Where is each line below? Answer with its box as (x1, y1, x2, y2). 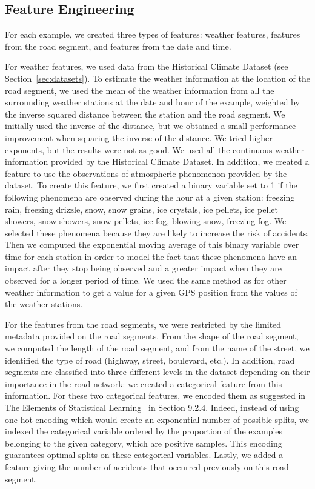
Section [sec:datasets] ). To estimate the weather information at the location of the (5, 72, 310, 84)
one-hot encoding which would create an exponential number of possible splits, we (5, 413, 310, 425)
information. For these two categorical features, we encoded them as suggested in (5, 389, 306, 402)
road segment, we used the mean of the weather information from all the (5, 84, 274, 96)
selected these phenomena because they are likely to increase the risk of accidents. (5, 226, 310, 239)
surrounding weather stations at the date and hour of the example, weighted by (5, 96, 300, 108)
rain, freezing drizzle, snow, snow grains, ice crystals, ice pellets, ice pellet (5, 202, 278, 215)
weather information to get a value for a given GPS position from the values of (5, 285, 297, 298)
